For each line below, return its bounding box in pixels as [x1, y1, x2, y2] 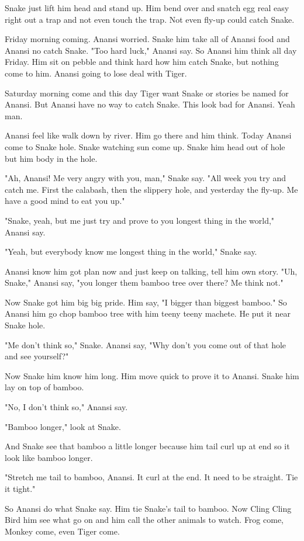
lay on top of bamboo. [5, 381, 84, 393]
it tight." [5, 483, 36, 494]
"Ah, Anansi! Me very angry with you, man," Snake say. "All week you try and [5, 172, 286, 184]
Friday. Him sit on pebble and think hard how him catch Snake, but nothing [5, 56, 279, 68]
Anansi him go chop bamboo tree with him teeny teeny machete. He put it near [5, 307, 291, 320]
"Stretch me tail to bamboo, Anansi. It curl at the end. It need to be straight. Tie [5, 471, 298, 483]
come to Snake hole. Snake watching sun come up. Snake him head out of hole [5, 140, 285, 152]
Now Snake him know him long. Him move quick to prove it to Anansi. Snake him [5, 369, 299, 382]
